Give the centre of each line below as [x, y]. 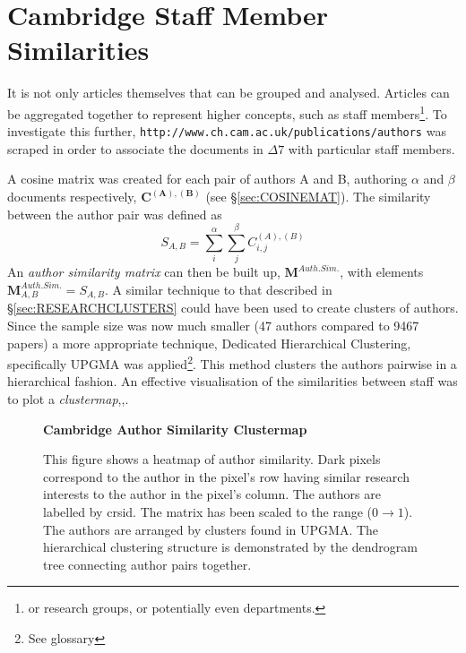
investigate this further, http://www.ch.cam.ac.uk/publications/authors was [227, 131]
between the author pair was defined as [115, 214]
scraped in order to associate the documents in [135, 148]
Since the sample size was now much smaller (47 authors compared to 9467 [213, 325]
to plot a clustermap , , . [68, 398]
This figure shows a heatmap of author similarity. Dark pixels [212, 459]
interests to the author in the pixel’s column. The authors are [212, 494]
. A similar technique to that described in [218, 289]
